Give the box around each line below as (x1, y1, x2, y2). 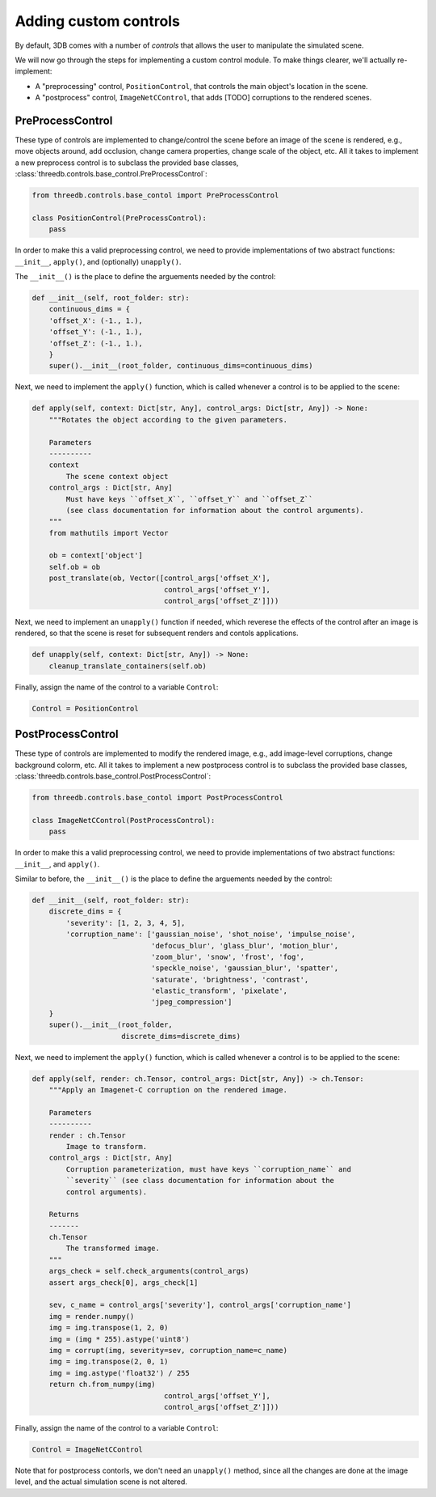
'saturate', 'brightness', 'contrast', (150, 975, 309, 984)
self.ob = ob (48, 562, 101, 571)
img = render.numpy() (48, 1312, 135, 1321)
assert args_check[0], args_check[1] (48, 1278, 199, 1287)
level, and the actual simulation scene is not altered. (15, 1477, 187, 1486)
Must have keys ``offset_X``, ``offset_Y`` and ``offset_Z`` (65, 494, 313, 503)
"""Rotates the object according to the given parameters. (48, 415, 288, 424)
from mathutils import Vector (48, 528, 169, 537)
